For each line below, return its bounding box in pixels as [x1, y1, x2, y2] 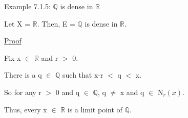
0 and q [55, 86, 80, 97]
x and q [120, 86, 144, 97]
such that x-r [62, 69, 103, 80]
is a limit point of [67, 104, 122, 114]
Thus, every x [4, 104, 47, 114]
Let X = [4, 18, 31, 29]
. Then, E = [37, 18, 75, 29]
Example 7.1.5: [4, 1, 51, 11]
